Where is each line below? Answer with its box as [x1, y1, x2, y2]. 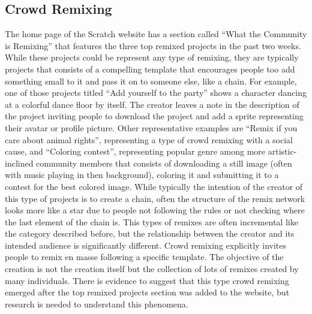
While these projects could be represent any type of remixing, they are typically [5, 51, 299, 64]
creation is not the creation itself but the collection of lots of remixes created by [5, 262, 299, 275]
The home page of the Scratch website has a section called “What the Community [5, 28, 307, 40]
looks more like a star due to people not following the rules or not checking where [5, 204, 305, 216]
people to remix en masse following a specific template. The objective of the [5, 250, 284, 263]
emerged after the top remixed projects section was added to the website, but [5, 286, 290, 298]
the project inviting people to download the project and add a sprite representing [5, 110, 304, 122]
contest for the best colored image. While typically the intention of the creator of [5, 180, 303, 192]
